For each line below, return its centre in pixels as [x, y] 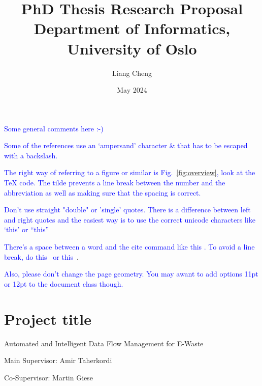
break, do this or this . [41, 256]
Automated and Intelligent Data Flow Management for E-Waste [104, 343]
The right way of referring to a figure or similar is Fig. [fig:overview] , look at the [130, 172]
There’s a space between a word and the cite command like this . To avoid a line [129, 247]
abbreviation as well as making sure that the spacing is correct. [103, 192]
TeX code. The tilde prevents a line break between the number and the [115, 183]
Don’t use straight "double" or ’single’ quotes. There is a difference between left [127, 210]
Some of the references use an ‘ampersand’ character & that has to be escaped [126, 145]
